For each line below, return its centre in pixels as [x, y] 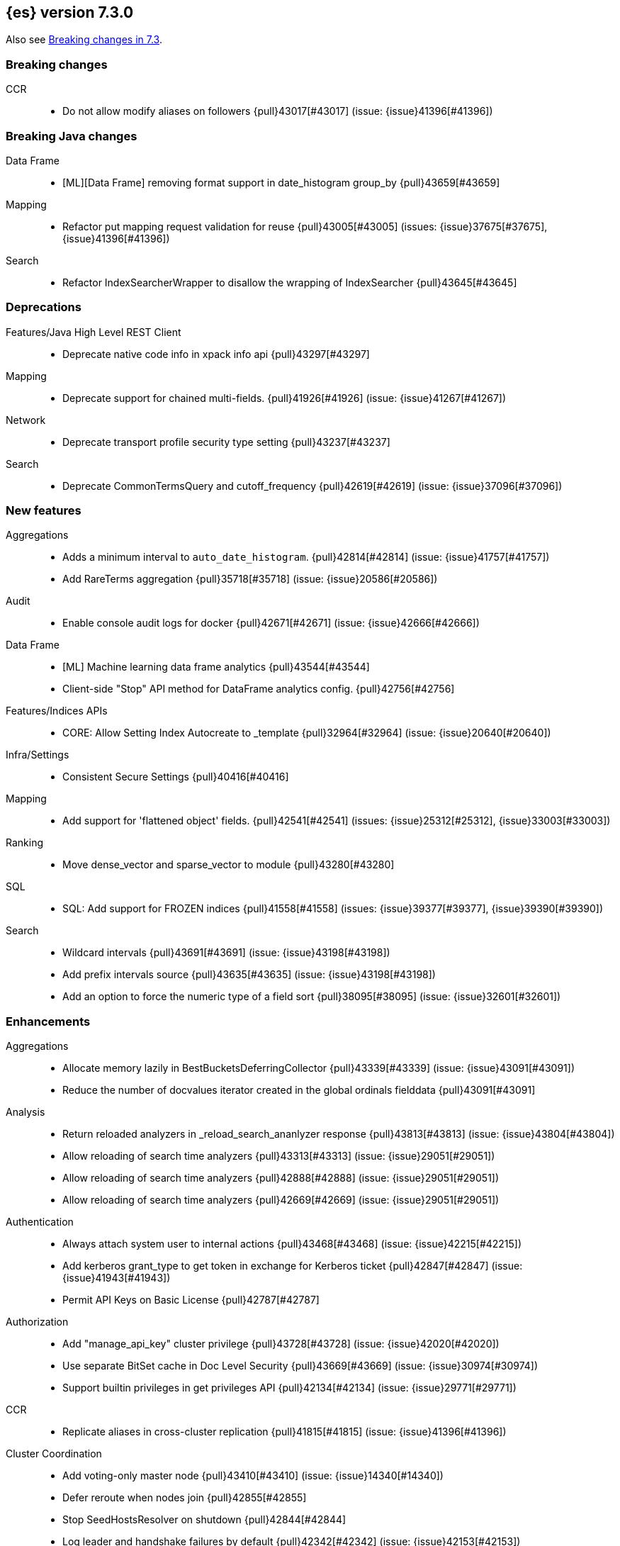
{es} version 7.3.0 [70, 12]
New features [44, 511]
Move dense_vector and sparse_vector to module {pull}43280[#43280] [229, 865]
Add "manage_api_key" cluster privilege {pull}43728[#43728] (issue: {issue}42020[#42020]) [281, 1344]
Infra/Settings [38, 755]
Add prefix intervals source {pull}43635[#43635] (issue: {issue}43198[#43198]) [249, 975]
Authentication [40, 1222]
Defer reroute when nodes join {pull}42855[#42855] [185, 1498]
